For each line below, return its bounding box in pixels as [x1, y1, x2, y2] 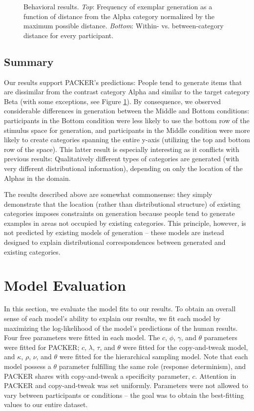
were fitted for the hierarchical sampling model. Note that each [59, 351, 248, 362]
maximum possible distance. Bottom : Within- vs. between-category [23, 21, 224, 31]
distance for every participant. [23, 30, 114, 40]
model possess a [4, 361, 51, 371]
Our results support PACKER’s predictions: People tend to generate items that [4, 77, 242, 87]
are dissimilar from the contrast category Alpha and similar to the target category [4, 87, 250, 97]
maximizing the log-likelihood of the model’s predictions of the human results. [4, 323, 238, 333]
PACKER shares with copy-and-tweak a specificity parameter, [4, 370, 190, 381]
